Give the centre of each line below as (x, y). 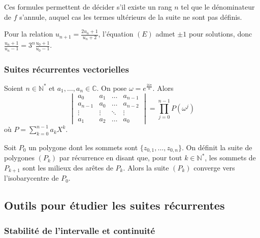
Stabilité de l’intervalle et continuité (80, 230)
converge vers (214, 167)
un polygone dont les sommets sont (83, 147)
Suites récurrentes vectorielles (67, 69)
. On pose (112, 88)
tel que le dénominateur (218, 7)
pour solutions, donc (220, 34)
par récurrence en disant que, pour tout (121, 158)
